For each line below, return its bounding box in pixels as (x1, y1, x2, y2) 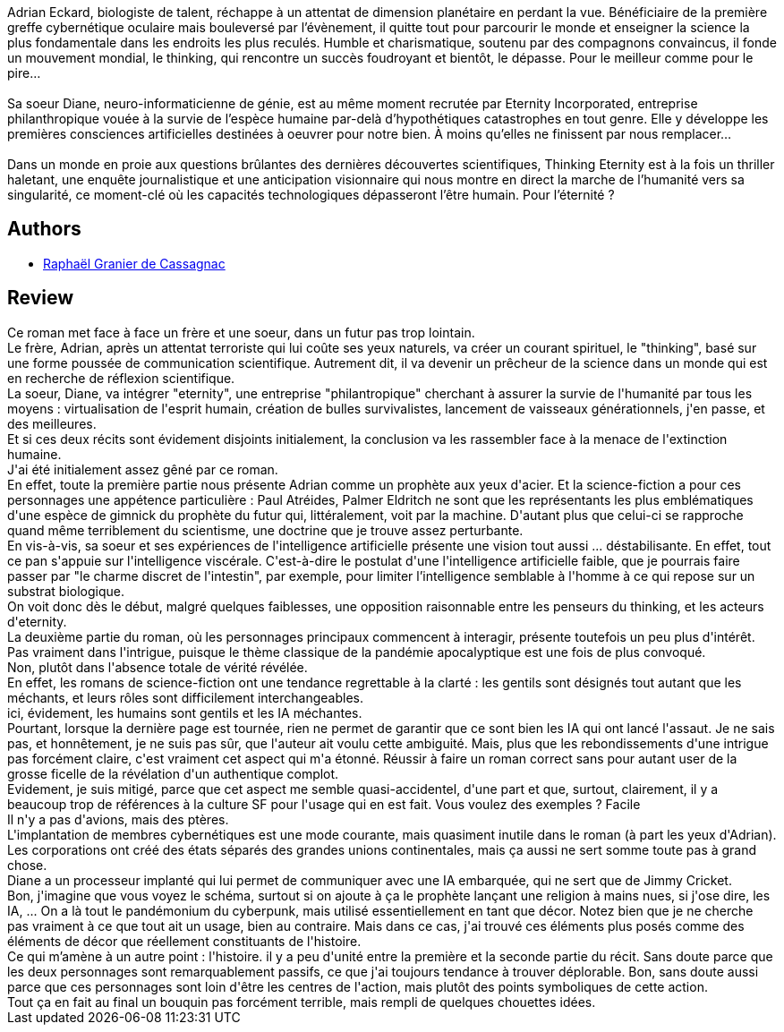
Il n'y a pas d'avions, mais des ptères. (7, 811, 229, 827)
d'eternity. (7, 613, 67, 629)
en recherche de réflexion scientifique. (7, 370, 235, 386)
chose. (7, 857, 47, 873)
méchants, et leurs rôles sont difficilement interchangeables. (7, 689, 363, 705)
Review (7, 286, 74, 310)
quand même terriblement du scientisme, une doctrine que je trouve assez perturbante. (7, 522, 524, 538)
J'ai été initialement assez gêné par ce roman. (7, 461, 278, 477)
